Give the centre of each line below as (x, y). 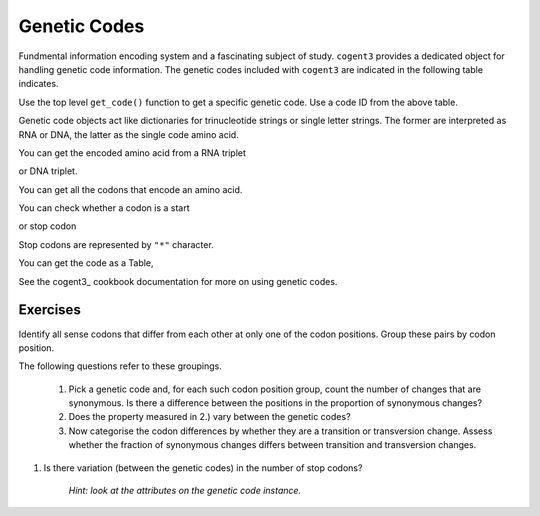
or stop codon (47, 226)
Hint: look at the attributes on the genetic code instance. (185, 491)
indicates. (38, 84)
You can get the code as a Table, (86, 263)
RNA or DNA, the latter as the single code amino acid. (128, 134)
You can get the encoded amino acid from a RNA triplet (132, 152)
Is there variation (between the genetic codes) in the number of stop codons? (203, 467)
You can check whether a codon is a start (104, 208)
